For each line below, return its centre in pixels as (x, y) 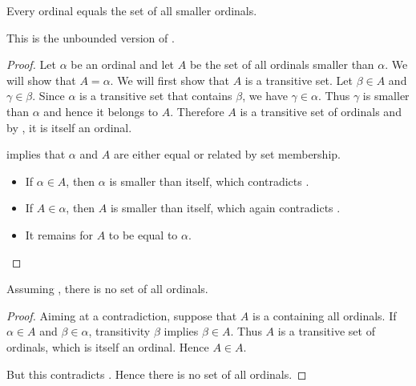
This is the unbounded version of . (91, 37)
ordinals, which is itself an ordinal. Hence (108, 346)
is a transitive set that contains (156, 96)
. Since (48, 96)
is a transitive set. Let (299, 80)
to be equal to (143, 234)
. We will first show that (170, 80)
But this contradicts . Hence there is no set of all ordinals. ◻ (157, 374)
